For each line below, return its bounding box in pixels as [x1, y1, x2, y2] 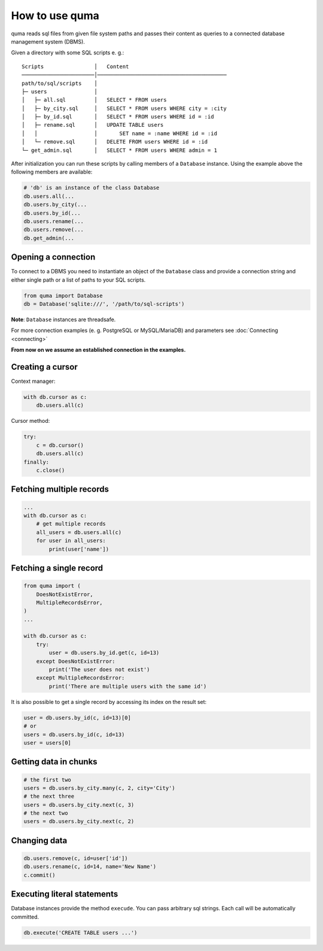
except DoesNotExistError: [36, 658, 116, 665]
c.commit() [23, 871, 56, 879]
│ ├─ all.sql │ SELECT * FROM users [22, 96, 167, 103]
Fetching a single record [11, 563, 103, 573]
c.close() [36, 467, 65, 474]
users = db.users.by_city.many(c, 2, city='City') [23, 784, 176, 791]
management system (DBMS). [11, 38, 85, 45]
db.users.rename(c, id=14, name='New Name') [23, 863, 157, 870]
